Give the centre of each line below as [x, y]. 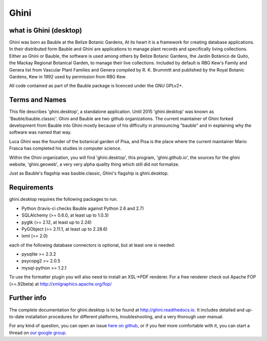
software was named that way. [40, 132]
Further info [28, 298]
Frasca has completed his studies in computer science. [65, 149]
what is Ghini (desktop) [46, 30]
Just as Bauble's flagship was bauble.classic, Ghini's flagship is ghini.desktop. [89, 173]
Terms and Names [38, 100]
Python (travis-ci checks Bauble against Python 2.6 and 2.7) [83, 208]
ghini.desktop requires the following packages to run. [64, 199]
